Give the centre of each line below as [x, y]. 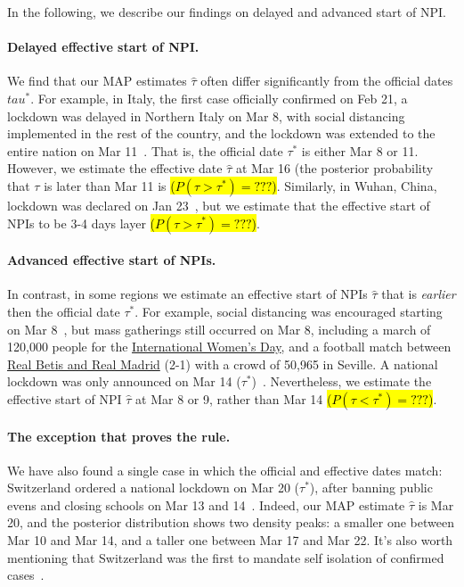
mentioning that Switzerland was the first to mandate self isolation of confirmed [226, 557]
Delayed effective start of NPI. [103, 47]
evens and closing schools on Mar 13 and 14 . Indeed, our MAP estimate [206, 504]
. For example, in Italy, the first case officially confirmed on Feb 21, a [219, 98]
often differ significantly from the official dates [327, 81]
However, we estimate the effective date [115, 168]
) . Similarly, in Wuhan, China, [354, 185]
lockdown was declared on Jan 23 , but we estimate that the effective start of [219, 205]
